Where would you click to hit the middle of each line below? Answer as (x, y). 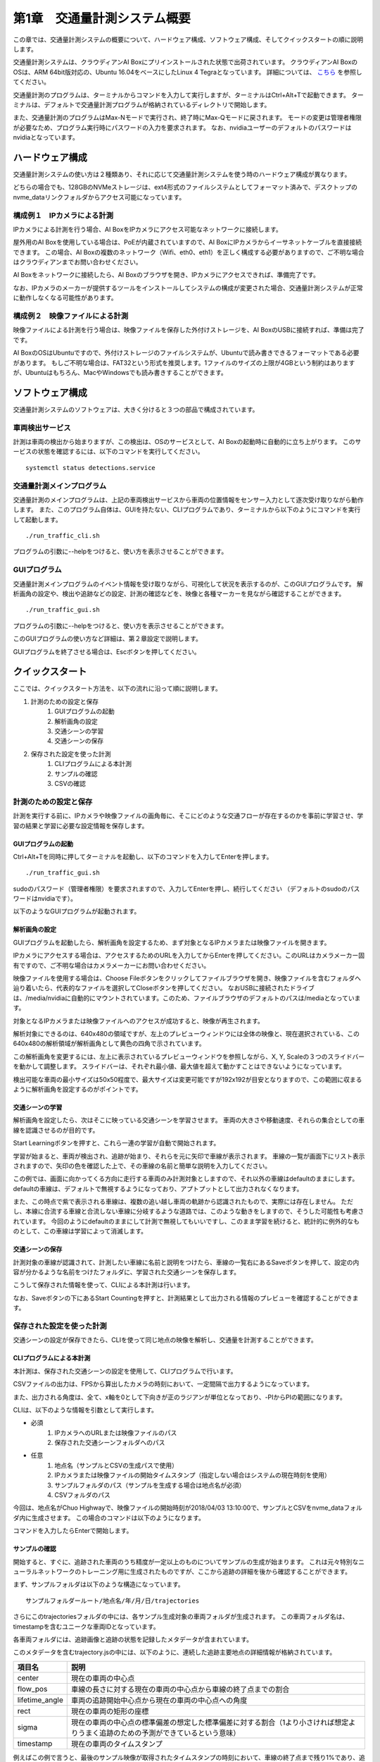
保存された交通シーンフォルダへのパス (110, 1443)
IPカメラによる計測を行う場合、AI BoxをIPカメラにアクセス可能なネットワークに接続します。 (148, 229)
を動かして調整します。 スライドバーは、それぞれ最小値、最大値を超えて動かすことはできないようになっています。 (179, 1066)
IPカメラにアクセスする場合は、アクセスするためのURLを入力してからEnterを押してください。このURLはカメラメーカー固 (189, 956)
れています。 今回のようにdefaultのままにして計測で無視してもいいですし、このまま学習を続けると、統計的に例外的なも (186, 1221)
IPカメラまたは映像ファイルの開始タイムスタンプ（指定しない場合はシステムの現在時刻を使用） (192, 1475)
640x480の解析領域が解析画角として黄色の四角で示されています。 (109, 1044)
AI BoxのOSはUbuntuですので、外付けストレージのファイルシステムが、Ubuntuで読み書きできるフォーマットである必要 (186, 353)
